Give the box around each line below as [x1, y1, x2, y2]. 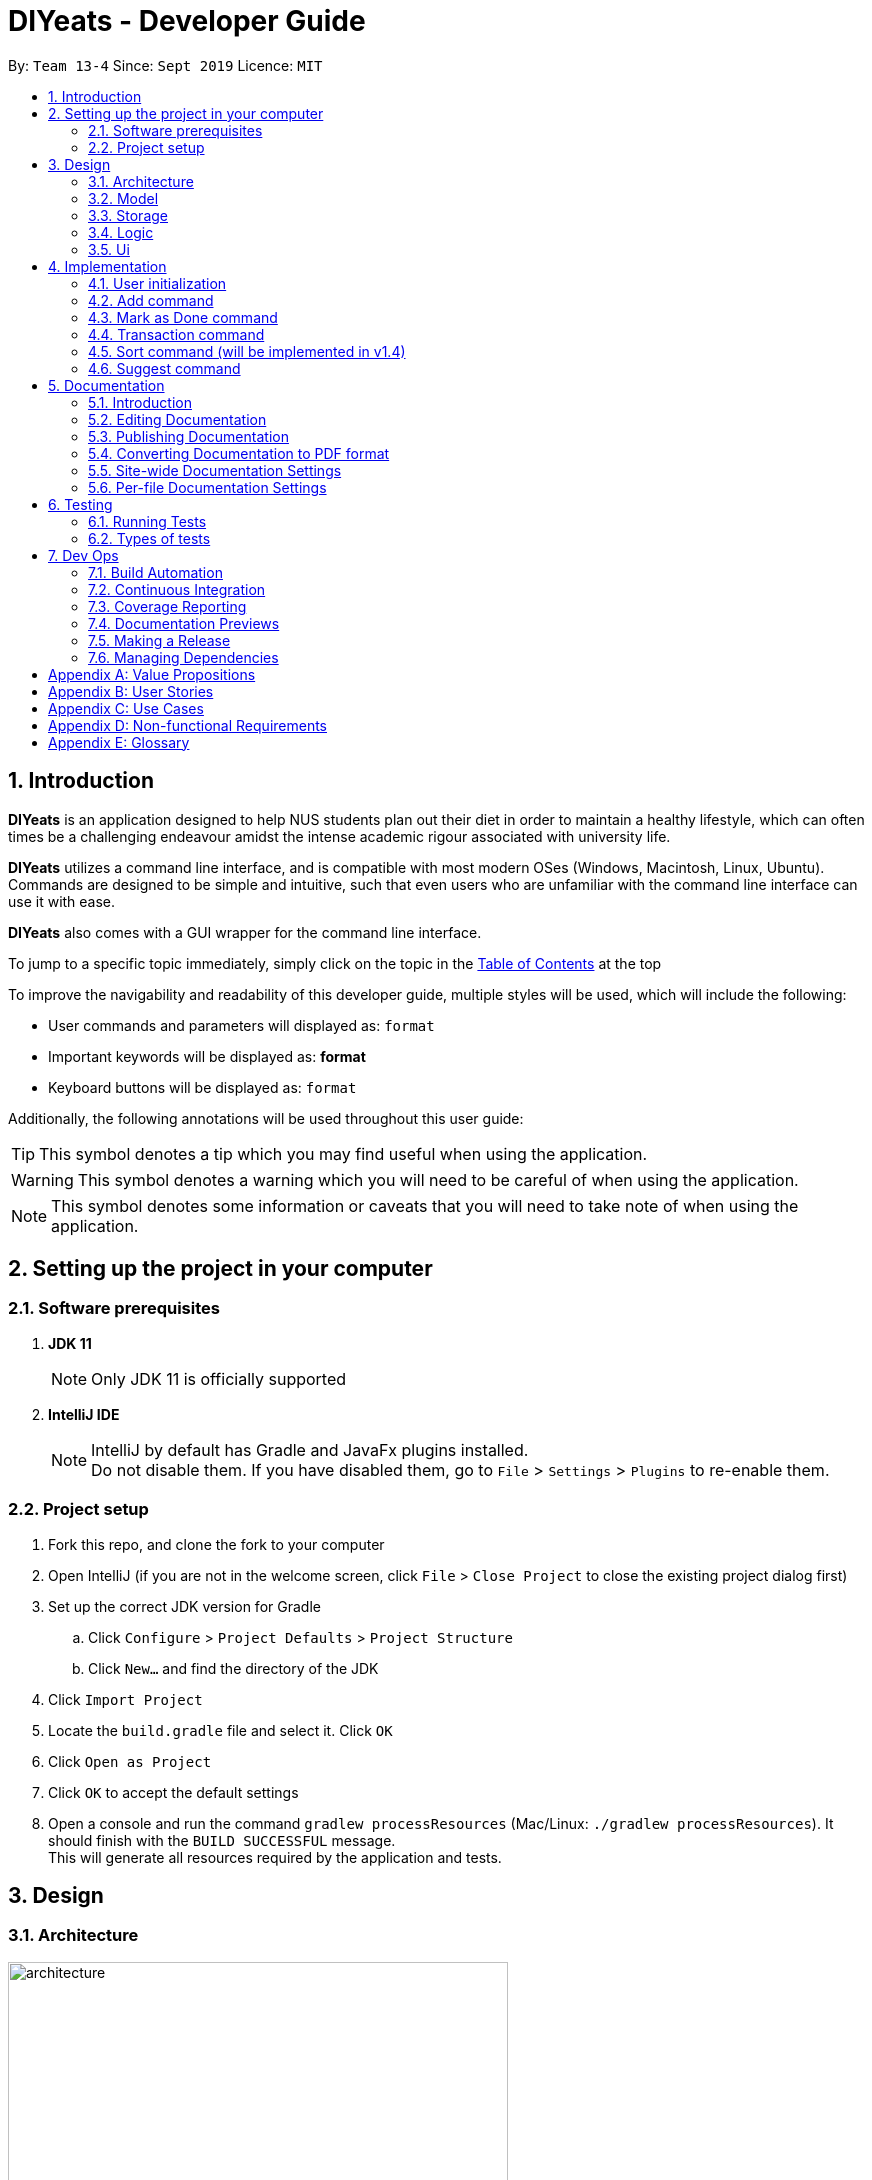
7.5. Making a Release [88, 631, 231, 649]
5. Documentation [48, 376, 165, 394]
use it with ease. [8, 892, 116, 910]
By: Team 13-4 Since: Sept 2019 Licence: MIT [8, 56, 323, 74]
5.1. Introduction [88, 393, 192, 411]
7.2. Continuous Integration [88, 580, 266, 598]
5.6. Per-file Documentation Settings [88, 478, 327, 496]
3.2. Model [88, 189, 159, 207]
